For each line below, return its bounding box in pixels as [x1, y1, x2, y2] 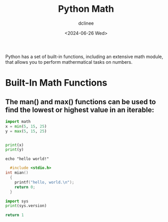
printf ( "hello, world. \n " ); [14, 179, 74, 185]
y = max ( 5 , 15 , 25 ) [5, 128, 47, 134]
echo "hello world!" [5, 156, 50, 162]
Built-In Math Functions [5, 77, 108, 89]
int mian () [5, 170, 29, 175]
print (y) [5, 147, 24, 152]
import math [5, 119, 31, 124]
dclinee [78, 20, 94, 26]
